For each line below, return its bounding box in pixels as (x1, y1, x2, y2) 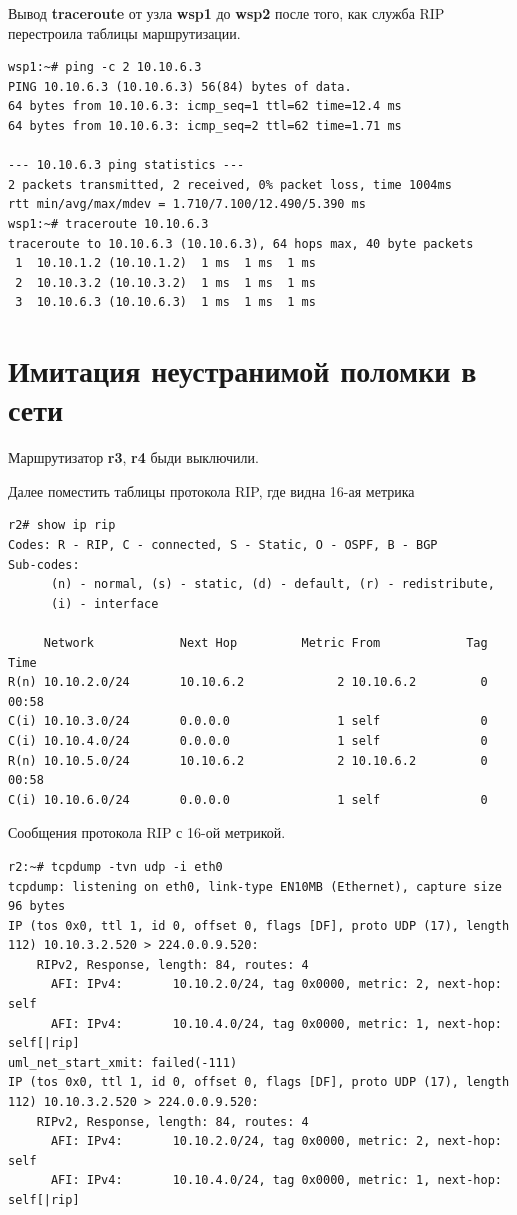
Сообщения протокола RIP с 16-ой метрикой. (8, 822, 286, 843)
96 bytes (8, 899, 66, 914)
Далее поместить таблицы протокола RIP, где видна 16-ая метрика (8, 480, 415, 501)
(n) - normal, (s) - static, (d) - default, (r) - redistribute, (50, 577, 495, 592)
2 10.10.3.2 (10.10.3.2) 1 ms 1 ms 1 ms (15, 275, 316, 290)
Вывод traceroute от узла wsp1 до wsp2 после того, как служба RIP (8, 3, 445, 23)
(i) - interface (50, 596, 159, 611)
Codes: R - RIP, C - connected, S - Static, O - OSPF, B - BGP (8, 538, 438, 552)
